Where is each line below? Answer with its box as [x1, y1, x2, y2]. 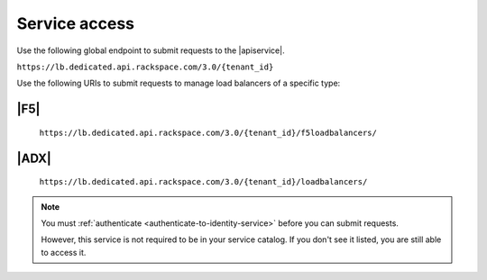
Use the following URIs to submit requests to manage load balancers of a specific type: [16, 77, 341, 89]
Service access [16, 14, 135, 33]
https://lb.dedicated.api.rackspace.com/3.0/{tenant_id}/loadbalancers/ [39, 176, 368, 187]
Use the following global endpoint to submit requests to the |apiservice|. [16, 45, 285, 56]
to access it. [41, 247, 87, 257]
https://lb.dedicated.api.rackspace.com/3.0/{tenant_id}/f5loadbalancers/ [39, 127, 378, 138]
